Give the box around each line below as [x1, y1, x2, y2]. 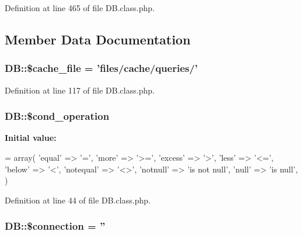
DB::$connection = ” [5, 219, 106, 233]
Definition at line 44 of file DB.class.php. [5, 193, 151, 206]
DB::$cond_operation [5, 109, 109, 123]
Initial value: [5, 132, 57, 144]
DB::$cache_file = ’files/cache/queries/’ [5, 61, 198, 75]
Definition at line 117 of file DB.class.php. [5, 84, 155, 96]
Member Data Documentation [5, 30, 191, 48]
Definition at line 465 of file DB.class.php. [5, 2, 155, 13]
